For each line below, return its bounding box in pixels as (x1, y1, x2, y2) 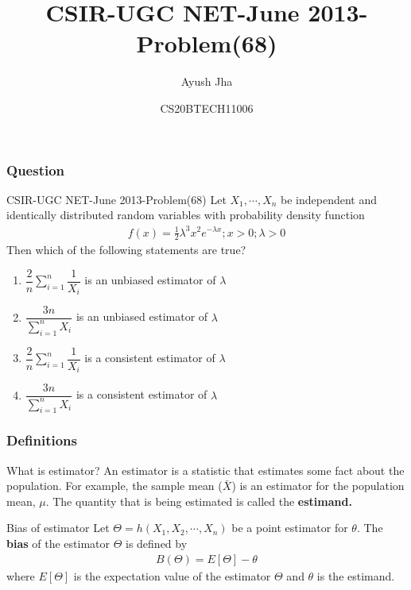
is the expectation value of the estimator (73, 567, 271, 584)
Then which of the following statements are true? (6, 241, 246, 258)
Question (6, 160, 65, 179)
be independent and (281, 191, 378, 207)
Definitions (6, 430, 77, 450)
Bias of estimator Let (6, 519, 110, 536)
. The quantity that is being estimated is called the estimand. (45, 492, 352, 509)
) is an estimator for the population (231, 477, 405, 494)
